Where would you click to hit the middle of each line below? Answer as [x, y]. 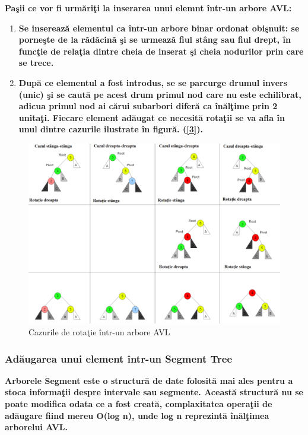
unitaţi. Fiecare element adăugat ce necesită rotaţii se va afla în [152, 117]
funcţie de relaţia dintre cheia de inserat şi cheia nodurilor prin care [161, 51]
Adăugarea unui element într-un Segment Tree [119, 358]
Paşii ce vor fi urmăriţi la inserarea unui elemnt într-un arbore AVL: [148, 8]
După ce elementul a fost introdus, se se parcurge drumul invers [153, 82]
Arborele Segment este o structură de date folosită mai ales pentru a [149, 380]
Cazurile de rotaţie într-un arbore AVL [99, 332]
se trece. [36, 63]
